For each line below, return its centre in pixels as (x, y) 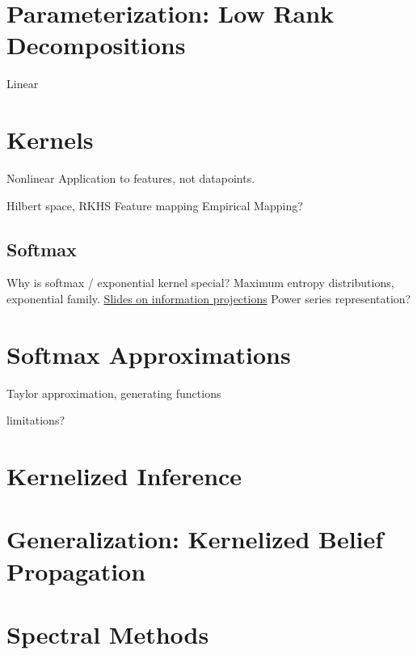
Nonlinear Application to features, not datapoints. (131, 178)
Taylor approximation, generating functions (114, 393)
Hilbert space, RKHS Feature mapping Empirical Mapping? (155, 205)
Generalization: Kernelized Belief (195, 539)
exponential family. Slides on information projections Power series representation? (209, 299)
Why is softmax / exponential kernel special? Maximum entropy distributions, (200, 283)
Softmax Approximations (149, 354)
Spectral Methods (108, 634)
